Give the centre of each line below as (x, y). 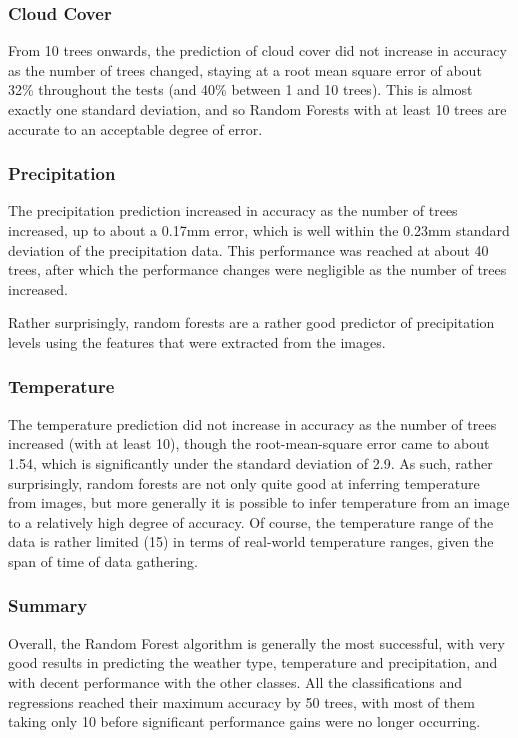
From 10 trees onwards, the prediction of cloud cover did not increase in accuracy (257, 50)
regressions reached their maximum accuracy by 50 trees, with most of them (241, 701)
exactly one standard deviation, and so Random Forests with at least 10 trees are (257, 109)
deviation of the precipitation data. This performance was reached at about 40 (248, 249)
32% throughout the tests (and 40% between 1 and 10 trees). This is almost (240, 89)
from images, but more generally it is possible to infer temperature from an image (259, 502)
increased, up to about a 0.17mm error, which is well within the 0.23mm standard (259, 230)
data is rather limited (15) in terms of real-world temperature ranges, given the (251, 541)
